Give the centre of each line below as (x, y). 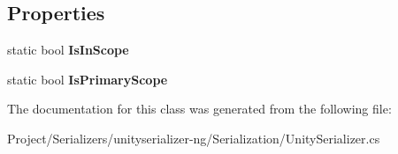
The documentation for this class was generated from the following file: (199, 109)
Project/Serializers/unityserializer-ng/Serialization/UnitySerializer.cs (194, 138)
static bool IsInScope (68, 50)
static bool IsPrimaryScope (88, 79)
